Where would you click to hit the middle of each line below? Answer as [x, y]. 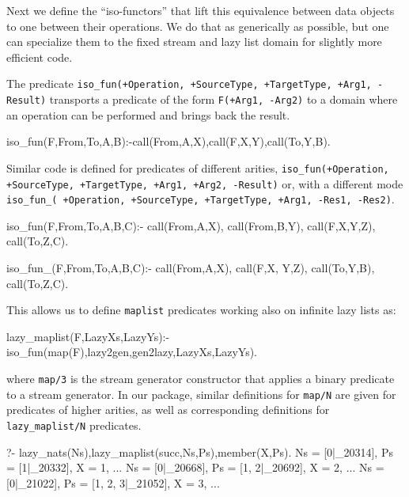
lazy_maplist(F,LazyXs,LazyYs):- [88, 336]
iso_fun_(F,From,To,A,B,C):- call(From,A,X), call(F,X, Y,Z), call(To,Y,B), [191, 268]
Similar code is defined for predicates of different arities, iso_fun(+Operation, [198, 167]
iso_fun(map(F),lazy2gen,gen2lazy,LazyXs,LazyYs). [132, 352]
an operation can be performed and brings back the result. [148, 114]
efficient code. [40, 57]
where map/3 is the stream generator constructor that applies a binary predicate [201, 379]
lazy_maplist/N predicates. [74, 425]
